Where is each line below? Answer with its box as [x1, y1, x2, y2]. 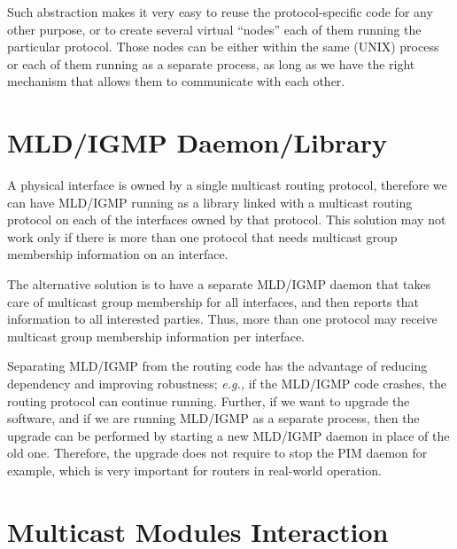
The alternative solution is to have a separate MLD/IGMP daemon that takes [7, 275, 431, 294]
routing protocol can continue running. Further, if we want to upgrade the [7, 391, 410, 410]
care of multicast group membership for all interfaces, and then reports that [7, 292, 419, 310]
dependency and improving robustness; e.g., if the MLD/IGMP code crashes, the [7, 374, 446, 393]
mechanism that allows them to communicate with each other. [7, 72, 345, 90]
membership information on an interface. [7, 245, 228, 263]
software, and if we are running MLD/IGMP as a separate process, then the [7, 409, 420, 427]
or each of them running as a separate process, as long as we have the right [7, 54, 415, 73]
